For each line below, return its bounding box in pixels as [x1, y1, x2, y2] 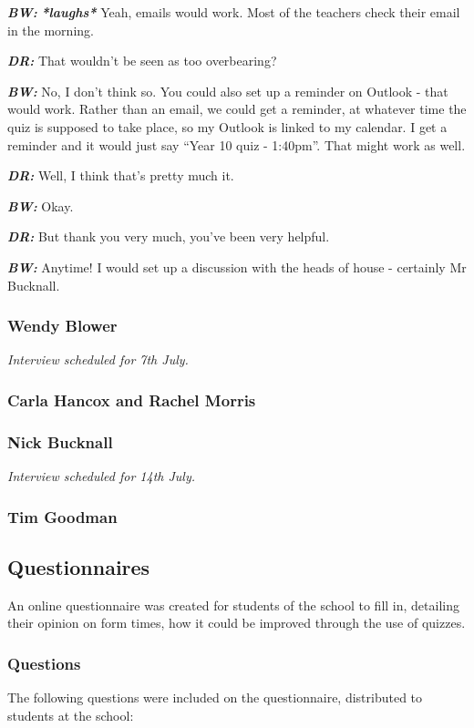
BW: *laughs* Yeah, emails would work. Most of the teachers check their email [7, 3, 460, 21]
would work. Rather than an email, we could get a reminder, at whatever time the [7, 99, 467, 118]
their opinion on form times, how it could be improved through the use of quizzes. [7, 613, 466, 632]
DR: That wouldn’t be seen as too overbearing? [7, 51, 277, 70]
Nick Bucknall [7, 430, 113, 453]
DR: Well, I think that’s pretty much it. [7, 166, 234, 185]
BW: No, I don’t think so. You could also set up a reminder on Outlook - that [7, 81, 448, 100]
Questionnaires [7, 552, 150, 580]
